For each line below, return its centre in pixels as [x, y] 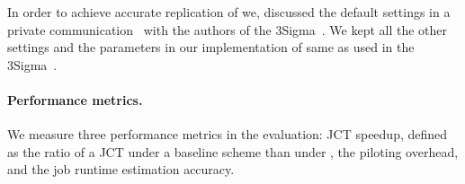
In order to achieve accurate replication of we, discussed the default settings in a [229, 12]
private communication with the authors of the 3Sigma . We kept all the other [228, 29]
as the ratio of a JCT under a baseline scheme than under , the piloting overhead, [233, 151]
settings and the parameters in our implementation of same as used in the [211, 47]
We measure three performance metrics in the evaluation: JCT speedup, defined [228, 134]
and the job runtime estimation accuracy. [121, 169]
